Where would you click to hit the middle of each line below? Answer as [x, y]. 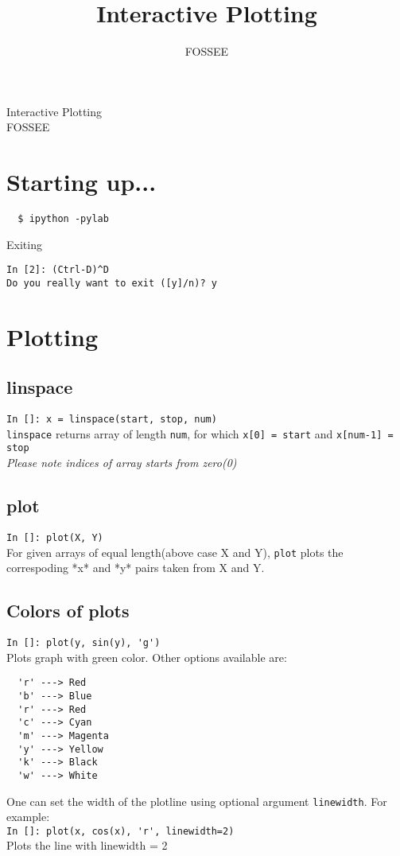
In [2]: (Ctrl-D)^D [58, 270]
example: [28, 817]
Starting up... [82, 182]
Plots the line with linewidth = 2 [87, 845]
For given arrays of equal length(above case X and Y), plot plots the [175, 552]
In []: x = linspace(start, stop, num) [112, 420]
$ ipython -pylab [63, 219]
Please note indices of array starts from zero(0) [122, 463]
